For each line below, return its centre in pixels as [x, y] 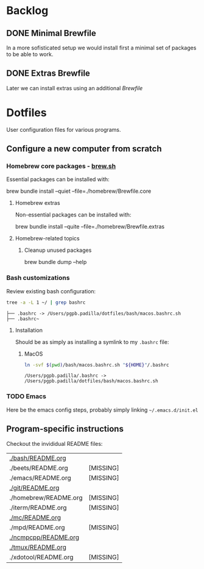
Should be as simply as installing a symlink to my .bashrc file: [92, 342]
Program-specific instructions [65, 429]
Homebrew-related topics [47, 238]
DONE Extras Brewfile [48, 73]
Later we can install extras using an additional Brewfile [75, 88]
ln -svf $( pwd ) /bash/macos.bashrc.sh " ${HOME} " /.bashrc [97, 365]
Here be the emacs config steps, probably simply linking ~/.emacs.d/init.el [102, 410]
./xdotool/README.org [41, 557]
